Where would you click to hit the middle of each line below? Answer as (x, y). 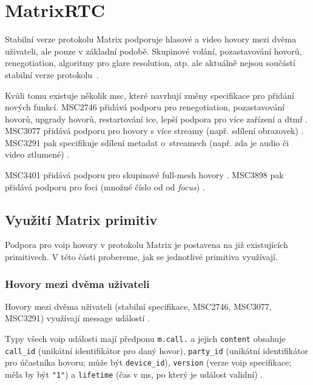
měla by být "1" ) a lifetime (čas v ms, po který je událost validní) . (134, 374)
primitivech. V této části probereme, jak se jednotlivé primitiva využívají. (141, 257)
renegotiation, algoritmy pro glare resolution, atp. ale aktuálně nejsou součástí (150, 63)
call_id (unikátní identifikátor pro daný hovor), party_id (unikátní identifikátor (157, 350)
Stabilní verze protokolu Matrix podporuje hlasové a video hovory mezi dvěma (151, 39)
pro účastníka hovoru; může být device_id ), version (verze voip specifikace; (148, 362)
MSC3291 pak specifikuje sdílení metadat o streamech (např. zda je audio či (147, 142)
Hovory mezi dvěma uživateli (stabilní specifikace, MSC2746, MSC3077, (138, 306)
